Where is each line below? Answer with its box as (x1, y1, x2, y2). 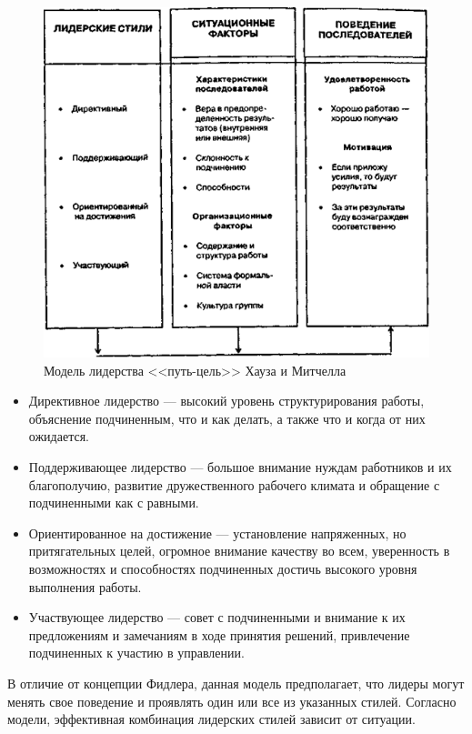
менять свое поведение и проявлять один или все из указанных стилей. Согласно (7, 691, 457, 710)
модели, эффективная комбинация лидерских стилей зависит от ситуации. (7, 709, 416, 729)
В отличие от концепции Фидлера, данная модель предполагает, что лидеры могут (7, 674, 465, 692)
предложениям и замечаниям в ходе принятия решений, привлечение (28, 625, 410, 644)
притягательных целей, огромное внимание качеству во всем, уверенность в (28, 541, 450, 560)
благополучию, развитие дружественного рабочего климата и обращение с (28, 475, 440, 494)
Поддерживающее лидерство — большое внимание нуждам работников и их (28, 457, 452, 477)
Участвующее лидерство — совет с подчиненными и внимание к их (28, 608, 406, 627)
